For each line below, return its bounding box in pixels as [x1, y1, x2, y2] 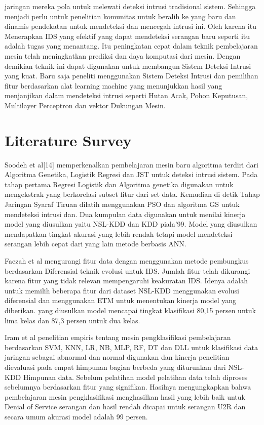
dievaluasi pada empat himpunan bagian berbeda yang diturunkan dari [5, 361, 226, 372]
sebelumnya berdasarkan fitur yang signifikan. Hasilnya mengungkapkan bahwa [5, 381, 251, 392]
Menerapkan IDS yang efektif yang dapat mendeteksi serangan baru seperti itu [5, 30, 250, 41]
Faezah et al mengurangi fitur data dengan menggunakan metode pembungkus [5, 256, 249, 266]
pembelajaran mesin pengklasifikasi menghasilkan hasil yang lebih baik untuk [5, 391, 245, 402]
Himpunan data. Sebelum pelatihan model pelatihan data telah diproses [23, 371, 248, 382]
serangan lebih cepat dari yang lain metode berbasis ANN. [5, 238, 186, 249]
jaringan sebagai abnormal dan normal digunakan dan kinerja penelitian [5, 352, 230, 362]
